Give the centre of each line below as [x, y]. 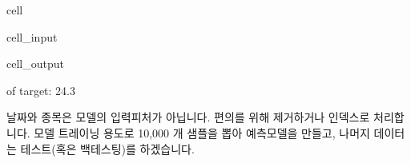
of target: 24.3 [41, 90]
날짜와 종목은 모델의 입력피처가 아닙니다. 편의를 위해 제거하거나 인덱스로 [188, 117]
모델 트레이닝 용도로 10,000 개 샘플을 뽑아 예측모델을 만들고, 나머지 [202, 132]
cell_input [32, 36]
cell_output [35, 64]
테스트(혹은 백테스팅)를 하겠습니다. [107, 148]
